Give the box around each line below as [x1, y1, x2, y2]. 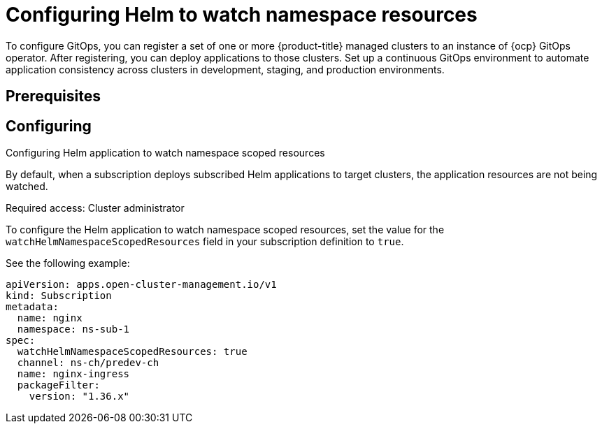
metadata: [6, 301, 59, 313]
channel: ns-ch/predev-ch [17, 357, 159, 369]
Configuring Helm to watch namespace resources [6, 3, 478, 27]
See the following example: [6, 257, 130, 270]
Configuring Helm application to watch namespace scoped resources [6, 147, 325, 159]
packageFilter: [17, 379, 100, 391]
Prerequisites [6, 87, 101, 106]
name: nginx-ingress [17, 368, 130, 380]
